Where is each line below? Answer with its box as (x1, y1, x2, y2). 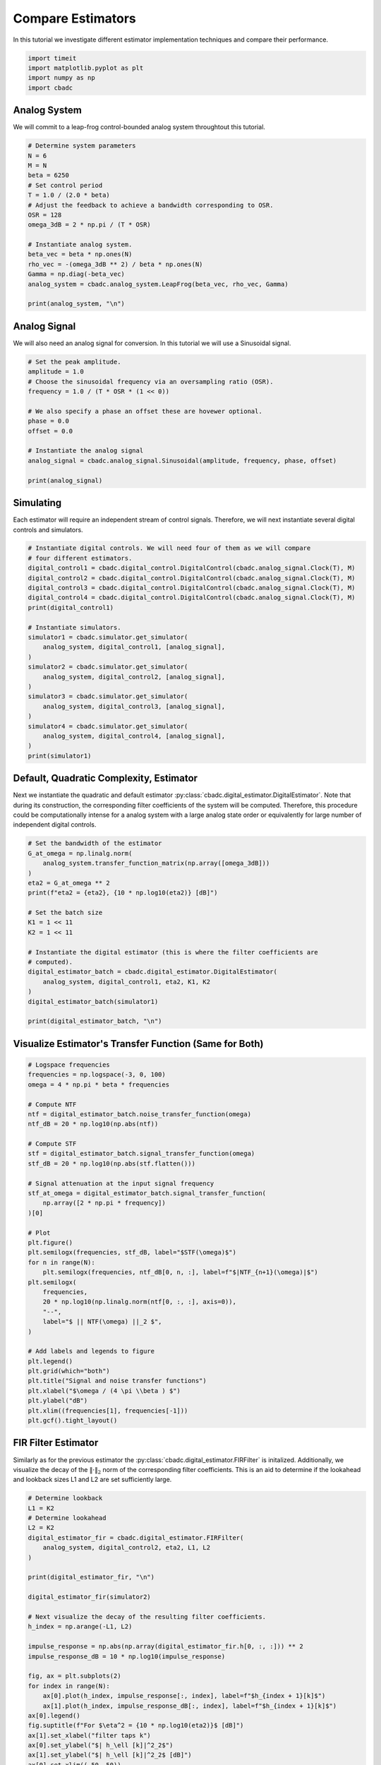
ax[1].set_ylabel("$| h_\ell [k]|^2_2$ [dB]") (28, 1751, 192, 1759)
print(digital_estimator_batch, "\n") (28, 1017, 162, 1025)
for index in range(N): (28, 1682, 111, 1690)
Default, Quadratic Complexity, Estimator (13, 772, 198, 784)
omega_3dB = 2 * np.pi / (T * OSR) (28, 221, 151, 229)
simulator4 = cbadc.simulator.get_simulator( (28, 722, 188, 730)
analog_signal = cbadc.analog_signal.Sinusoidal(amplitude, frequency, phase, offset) (28, 456, 337, 465)
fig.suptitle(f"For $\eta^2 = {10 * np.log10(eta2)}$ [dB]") (28, 1721, 244, 1730)
